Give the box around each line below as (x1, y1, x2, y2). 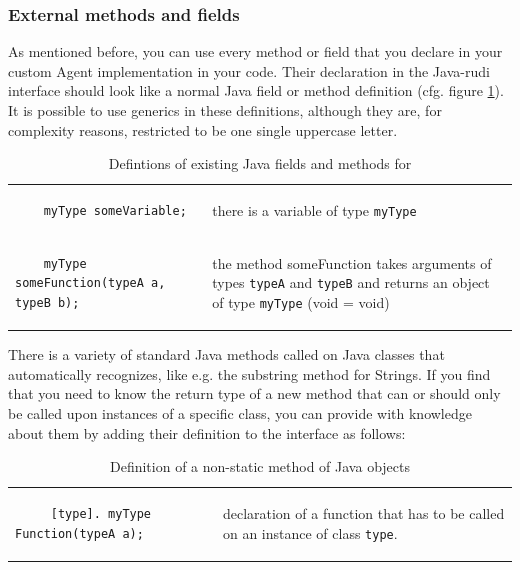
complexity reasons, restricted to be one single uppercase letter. (8, 119, 398, 140)
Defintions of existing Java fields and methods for (108, 153, 412, 174)
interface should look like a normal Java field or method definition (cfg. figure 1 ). (8, 80, 504, 101)
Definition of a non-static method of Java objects (110, 456, 410, 477)
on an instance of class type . (222, 522, 398, 543)
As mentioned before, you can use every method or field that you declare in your (8, 41, 503, 62)
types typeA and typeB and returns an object (212, 272, 490, 293)
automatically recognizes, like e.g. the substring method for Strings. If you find (8, 363, 491, 384)
